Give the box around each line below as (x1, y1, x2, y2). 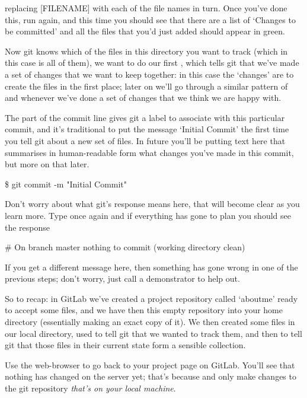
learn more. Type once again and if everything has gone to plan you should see (5, 209, 291, 221)
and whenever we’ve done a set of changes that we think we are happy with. (5, 91, 282, 104)
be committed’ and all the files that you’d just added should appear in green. (5, 25, 285, 37)
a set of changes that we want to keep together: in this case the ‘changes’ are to (5, 68, 294, 80)
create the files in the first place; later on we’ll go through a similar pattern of (5, 79, 288, 92)
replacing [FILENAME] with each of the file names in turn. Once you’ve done (5, 2, 287, 14)
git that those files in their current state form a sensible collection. (5, 339, 246, 351)
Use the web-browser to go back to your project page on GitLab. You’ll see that (5, 358, 295, 371)
